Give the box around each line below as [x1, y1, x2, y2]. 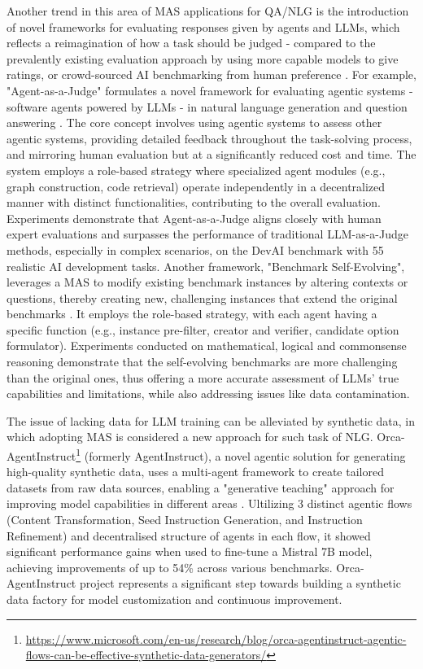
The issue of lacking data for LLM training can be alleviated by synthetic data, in [7, 412, 415, 429]
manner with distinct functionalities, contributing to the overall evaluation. [7, 194, 381, 211]
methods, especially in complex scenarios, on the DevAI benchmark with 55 [7, 241, 384, 258]
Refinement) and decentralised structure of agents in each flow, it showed [7, 527, 371, 544]
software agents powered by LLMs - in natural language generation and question [7, 98, 408, 115]
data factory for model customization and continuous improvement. [7, 591, 342, 608]
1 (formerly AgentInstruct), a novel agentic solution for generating [76, 445, 406, 464]
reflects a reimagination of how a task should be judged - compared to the [7, 34, 376, 51]
